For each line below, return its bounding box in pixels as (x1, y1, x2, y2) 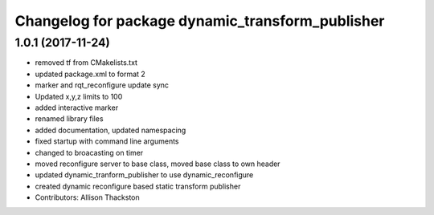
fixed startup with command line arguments (35, 136, 179, 146)
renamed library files (35, 114, 104, 124)
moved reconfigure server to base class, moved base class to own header (35, 159, 280, 168)
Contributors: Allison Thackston (35, 193, 140, 202)
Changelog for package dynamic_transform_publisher (14, 12, 385, 30)
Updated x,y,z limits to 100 (35, 91, 123, 101)
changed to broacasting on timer (35, 148, 144, 157)
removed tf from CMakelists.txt (35, 58, 138, 67)
